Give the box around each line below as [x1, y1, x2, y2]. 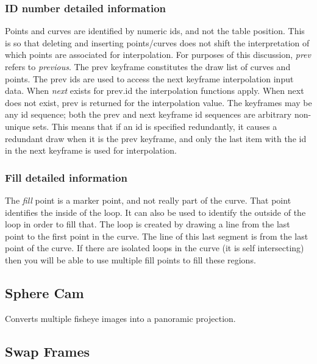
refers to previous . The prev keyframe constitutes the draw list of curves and [5, 60, 291, 73]
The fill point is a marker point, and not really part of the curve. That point [5, 193, 291, 206]
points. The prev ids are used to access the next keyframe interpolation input [5, 72, 294, 85]
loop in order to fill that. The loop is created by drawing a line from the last [5, 218, 290, 230]
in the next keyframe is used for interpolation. [5, 144, 177, 157]
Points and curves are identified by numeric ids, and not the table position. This [5, 24, 305, 37]
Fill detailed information [5, 170, 127, 185]
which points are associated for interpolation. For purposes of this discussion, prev [5, 48, 311, 61]
